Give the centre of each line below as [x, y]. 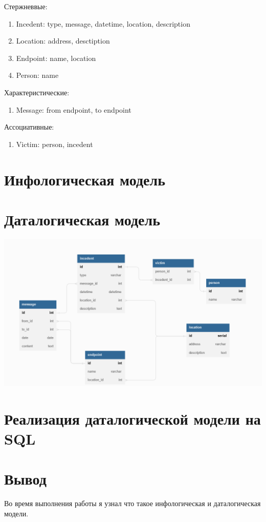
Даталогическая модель [82, 219]
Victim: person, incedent [54, 144]
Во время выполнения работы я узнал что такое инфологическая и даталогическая [132, 503]
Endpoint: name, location [56, 58]
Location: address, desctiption [63, 41]
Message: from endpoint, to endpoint [74, 109]
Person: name [37, 75]
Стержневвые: [26, 6]
